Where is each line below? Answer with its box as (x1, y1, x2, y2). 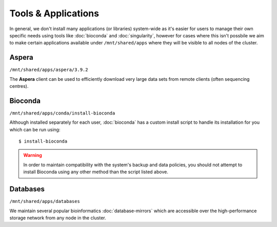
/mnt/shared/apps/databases (9, 198, 81, 205)
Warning (23, 152, 42, 158)
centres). (9, 83, 29, 89)
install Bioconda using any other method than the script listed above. (23, 169, 169, 175)
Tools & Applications (9, 8, 100, 19)
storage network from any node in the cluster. (9, 215, 106, 221)
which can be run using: (9, 126, 61, 132)
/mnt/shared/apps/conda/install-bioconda (9, 110, 115, 116)
